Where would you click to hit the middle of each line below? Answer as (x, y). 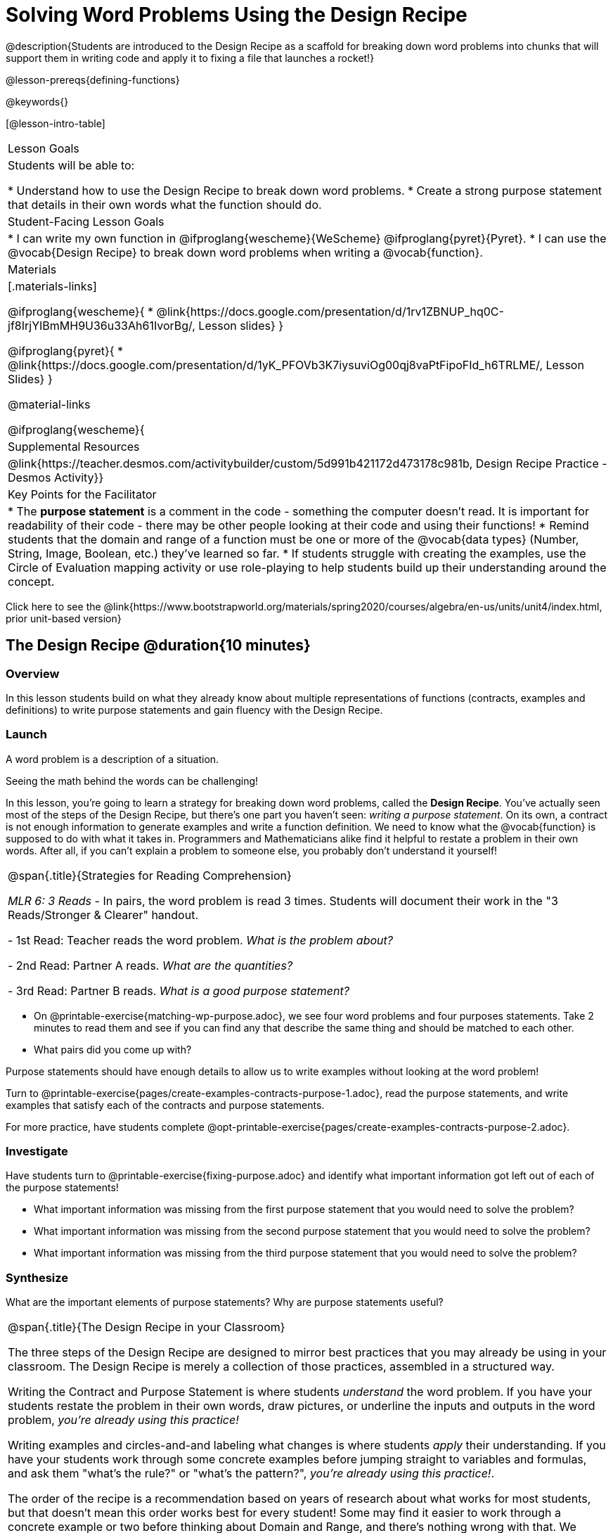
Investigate (37, 1152)
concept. (31, 581)
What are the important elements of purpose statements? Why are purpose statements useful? (225, 1302)
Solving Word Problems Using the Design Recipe (237, 15)
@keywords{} (37, 101)
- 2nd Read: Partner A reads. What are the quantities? (150, 965)
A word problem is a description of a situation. (112, 759)
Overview (33, 673)
